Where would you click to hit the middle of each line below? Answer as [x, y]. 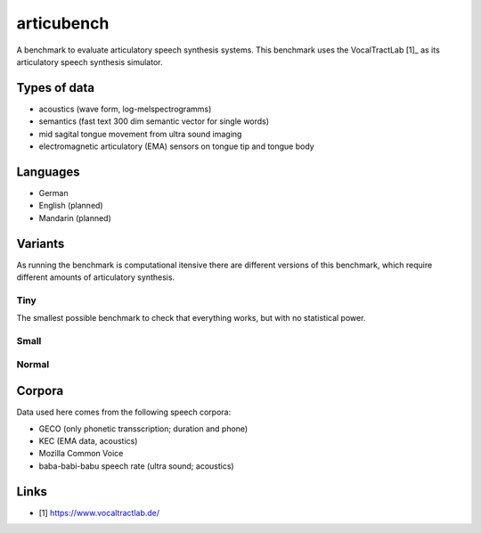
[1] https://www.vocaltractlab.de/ [99, 512]
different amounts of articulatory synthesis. [96, 277]
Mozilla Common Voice [81, 454]
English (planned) [71, 206]
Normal [33, 365]
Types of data [56, 88]
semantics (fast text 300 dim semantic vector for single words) [154, 121]
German [53, 193]
